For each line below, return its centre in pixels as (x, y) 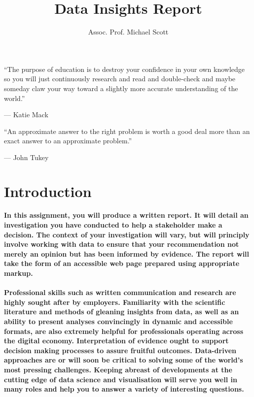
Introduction (48, 191)
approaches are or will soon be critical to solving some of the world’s (124, 360)
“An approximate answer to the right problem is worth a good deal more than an (127, 131)
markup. (18, 273)
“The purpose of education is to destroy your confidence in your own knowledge (125, 69)
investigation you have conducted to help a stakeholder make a (113, 225)
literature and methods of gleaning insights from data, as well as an (122, 312)
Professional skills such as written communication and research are (120, 292)
